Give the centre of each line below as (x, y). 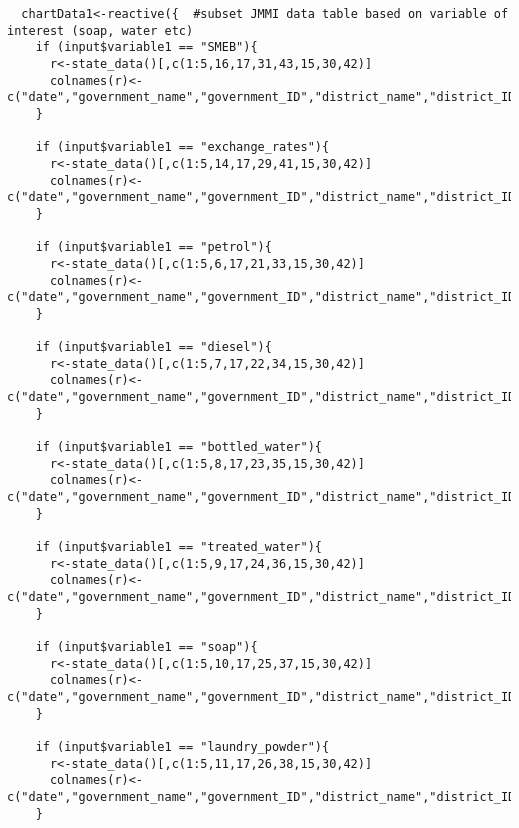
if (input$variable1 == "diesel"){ (153, 347)
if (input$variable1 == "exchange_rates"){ (182, 147)
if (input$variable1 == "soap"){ (146, 646)
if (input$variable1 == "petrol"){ (153, 247)
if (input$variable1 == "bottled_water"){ (178, 447)
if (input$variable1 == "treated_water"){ (178, 547)
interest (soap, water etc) (100, 30)
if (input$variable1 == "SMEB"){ (146, 47)
